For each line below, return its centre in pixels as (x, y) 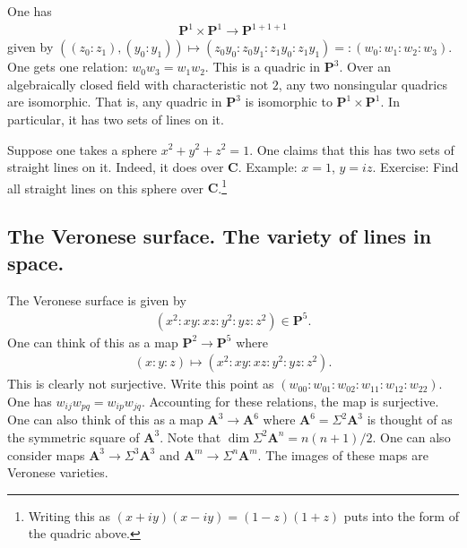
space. (36, 262)
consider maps (46, 454)
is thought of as (410, 420)
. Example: (268, 167)
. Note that (190, 437)
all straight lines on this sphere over (105, 188)
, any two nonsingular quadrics (363, 84)
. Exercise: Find (415, 167)
